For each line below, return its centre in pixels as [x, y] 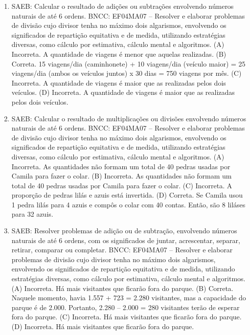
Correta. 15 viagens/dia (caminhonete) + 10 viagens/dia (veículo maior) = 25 [128, 63]
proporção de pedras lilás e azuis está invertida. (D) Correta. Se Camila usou [127, 195]
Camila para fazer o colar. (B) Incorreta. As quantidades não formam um [122, 176]
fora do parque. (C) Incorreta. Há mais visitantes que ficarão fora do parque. [126, 317]
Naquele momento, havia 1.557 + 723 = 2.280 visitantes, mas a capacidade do [129, 298]
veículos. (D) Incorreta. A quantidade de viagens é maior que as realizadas [123, 92]
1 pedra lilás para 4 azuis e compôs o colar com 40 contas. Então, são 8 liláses [128, 204]
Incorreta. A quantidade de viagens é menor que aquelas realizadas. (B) [119, 54]
